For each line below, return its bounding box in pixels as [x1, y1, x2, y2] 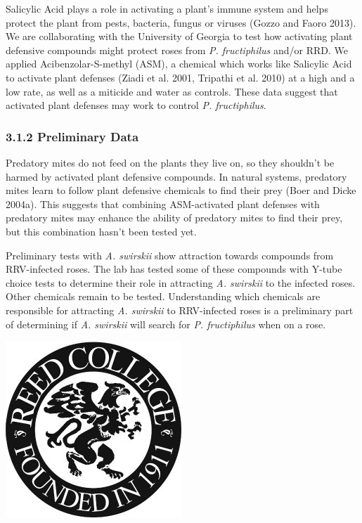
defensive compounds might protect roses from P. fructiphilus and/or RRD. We [6, 42, 349, 57]
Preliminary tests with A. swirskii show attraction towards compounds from [6, 247, 334, 262]
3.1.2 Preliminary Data [6, 127, 139, 145]
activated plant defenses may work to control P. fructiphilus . [6, 98, 266, 112]
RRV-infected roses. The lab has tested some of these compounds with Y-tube [6, 261, 342, 276]
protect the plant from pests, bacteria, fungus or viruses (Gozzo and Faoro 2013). [6, 15, 356, 30]
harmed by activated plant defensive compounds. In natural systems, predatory [6, 169, 347, 183]
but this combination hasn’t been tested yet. [6, 224, 197, 238]
